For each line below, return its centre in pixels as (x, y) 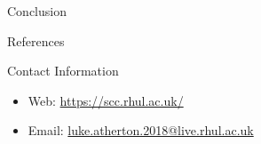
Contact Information (63, 71)
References (36, 40)
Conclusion (37, 11)
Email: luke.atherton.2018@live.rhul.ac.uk (141, 130)
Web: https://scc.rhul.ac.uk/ (106, 100)
